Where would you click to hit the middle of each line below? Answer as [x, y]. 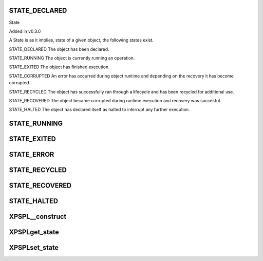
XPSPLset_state [34, 248]
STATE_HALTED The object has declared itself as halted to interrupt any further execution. [99, 110]
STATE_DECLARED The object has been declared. [59, 49]
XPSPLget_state [34, 232]
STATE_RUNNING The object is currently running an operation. [72, 58]
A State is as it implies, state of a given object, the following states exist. [81, 40]
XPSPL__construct [38, 217]
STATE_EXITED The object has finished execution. [59, 67]
